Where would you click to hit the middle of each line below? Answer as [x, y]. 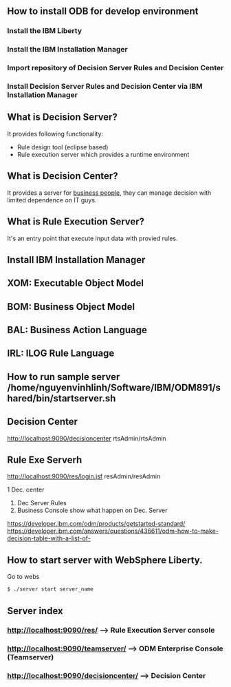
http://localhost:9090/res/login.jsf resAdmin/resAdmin [84, 476]
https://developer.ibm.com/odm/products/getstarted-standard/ [96, 524]
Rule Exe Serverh [45, 460]
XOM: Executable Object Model [76, 283]
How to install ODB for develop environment [103, 11]
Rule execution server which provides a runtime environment [103, 154]
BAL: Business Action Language [77, 330]
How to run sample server [64, 377]
